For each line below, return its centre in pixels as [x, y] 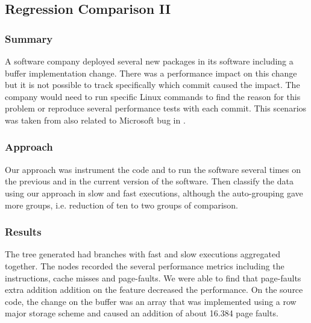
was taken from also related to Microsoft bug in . [95, 120]
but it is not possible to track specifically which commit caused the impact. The [152, 85]
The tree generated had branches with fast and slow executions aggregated [143, 254]
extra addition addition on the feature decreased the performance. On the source [154, 290]
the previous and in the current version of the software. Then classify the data [149, 181]
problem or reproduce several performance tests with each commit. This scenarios [156, 108]
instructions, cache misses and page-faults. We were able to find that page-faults [153, 278]
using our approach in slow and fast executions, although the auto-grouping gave [154, 193]
